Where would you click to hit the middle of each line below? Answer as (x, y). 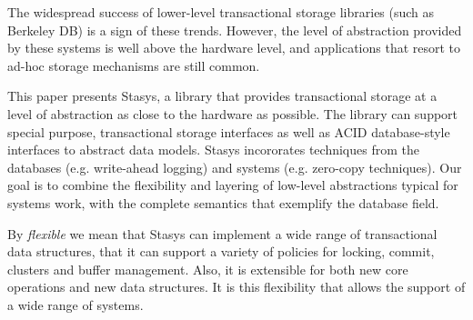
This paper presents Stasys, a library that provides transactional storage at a (222, 96)
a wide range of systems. (75, 304)
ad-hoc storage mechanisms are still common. (134, 65)
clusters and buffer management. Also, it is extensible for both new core (208, 269)
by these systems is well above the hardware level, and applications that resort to (234, 48)
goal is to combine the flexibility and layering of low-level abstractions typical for (233, 185)
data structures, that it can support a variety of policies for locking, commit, (221, 251)
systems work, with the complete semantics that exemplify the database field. (223, 202)
